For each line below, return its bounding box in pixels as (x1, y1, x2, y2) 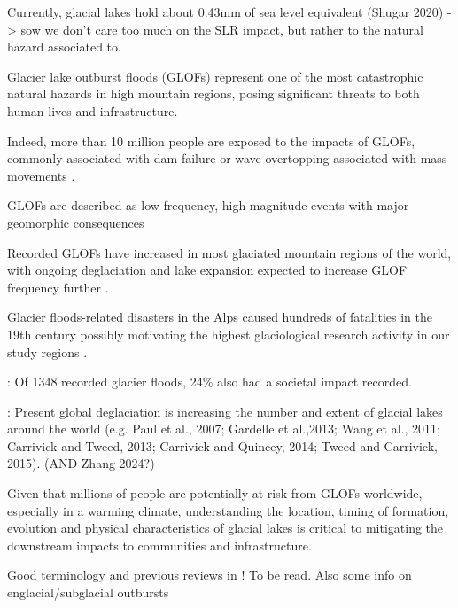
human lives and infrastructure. (7, 101, 178, 120)
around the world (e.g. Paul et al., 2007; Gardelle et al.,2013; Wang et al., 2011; (7, 419, 440, 438)
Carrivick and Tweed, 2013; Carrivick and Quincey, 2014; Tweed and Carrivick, (7, 436, 438, 455)
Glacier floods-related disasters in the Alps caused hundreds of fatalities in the (7, 308, 432, 326)
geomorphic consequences (7, 213, 144, 231)
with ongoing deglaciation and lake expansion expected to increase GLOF (7, 261, 408, 279)
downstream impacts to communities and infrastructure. (7, 535, 312, 554)
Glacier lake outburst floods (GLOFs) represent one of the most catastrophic (7, 66, 423, 85)
